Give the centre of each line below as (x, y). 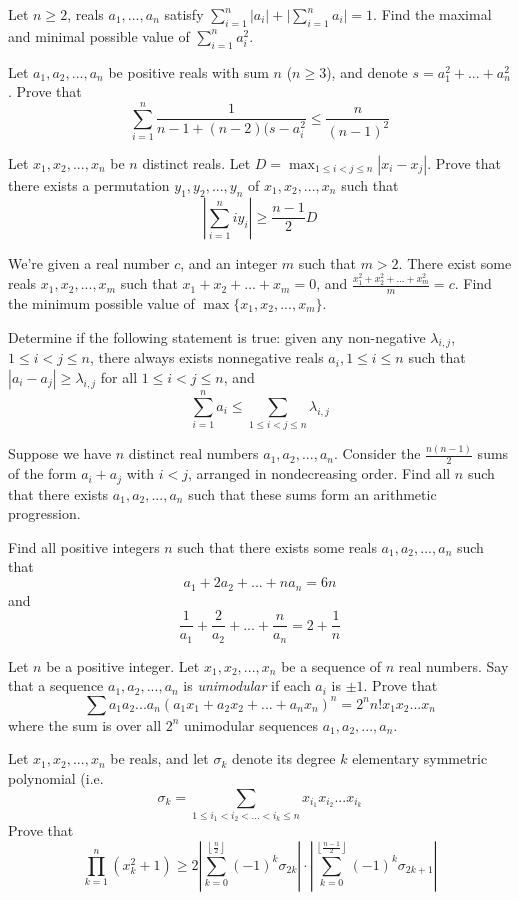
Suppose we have (60, 453)
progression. (44, 513)
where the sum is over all (85, 724)
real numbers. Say (453, 665)
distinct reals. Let (196, 162)
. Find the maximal (432, 14)
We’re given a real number (89, 262)
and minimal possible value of (99, 35)
